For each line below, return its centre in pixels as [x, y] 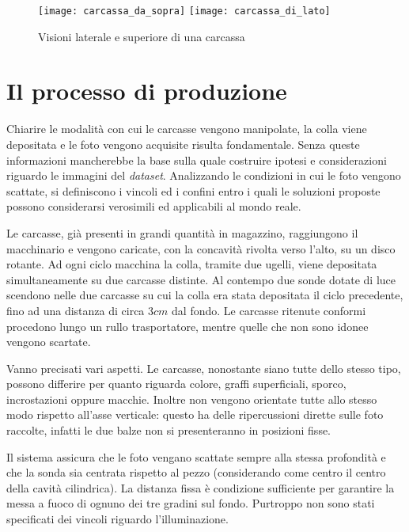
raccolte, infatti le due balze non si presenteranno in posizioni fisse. [169, 430]
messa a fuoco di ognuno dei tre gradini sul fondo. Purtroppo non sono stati [191, 503]
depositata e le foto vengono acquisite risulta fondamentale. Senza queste [183, 144]
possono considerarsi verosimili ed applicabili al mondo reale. [154, 206]
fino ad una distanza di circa [76, 310]
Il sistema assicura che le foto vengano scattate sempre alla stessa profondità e [196, 456]
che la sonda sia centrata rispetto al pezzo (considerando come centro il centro [196, 472]
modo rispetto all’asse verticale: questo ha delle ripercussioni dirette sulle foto [195, 414]
